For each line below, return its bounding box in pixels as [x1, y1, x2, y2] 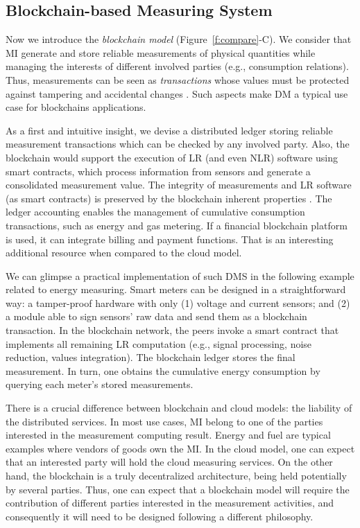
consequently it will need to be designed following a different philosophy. [6, 509, 314, 523]
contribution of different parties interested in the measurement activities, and [6, 495, 334, 510]
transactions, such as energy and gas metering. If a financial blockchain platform [6, 218, 348, 232]
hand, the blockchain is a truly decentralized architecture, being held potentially [6, 468, 347, 483]
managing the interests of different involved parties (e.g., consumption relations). [6, 59, 349, 73]
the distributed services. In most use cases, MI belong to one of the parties [6, 414, 323, 428]
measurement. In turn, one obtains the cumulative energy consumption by [6, 363, 320, 378]
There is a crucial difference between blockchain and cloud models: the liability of [6, 401, 352, 415]
